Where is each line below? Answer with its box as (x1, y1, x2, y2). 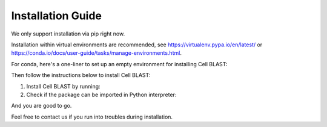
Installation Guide (11, 9, 102, 22)
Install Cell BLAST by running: (26, 82, 101, 90)
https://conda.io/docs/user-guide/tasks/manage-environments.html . (11, 49, 182, 57)
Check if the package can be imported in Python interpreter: (26, 91, 177, 98)
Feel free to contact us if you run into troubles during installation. (11, 113, 173, 120)
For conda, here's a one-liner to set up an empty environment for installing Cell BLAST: (11, 60, 228, 67)
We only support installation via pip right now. (11, 30, 125, 37)
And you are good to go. (11, 102, 72, 110)
